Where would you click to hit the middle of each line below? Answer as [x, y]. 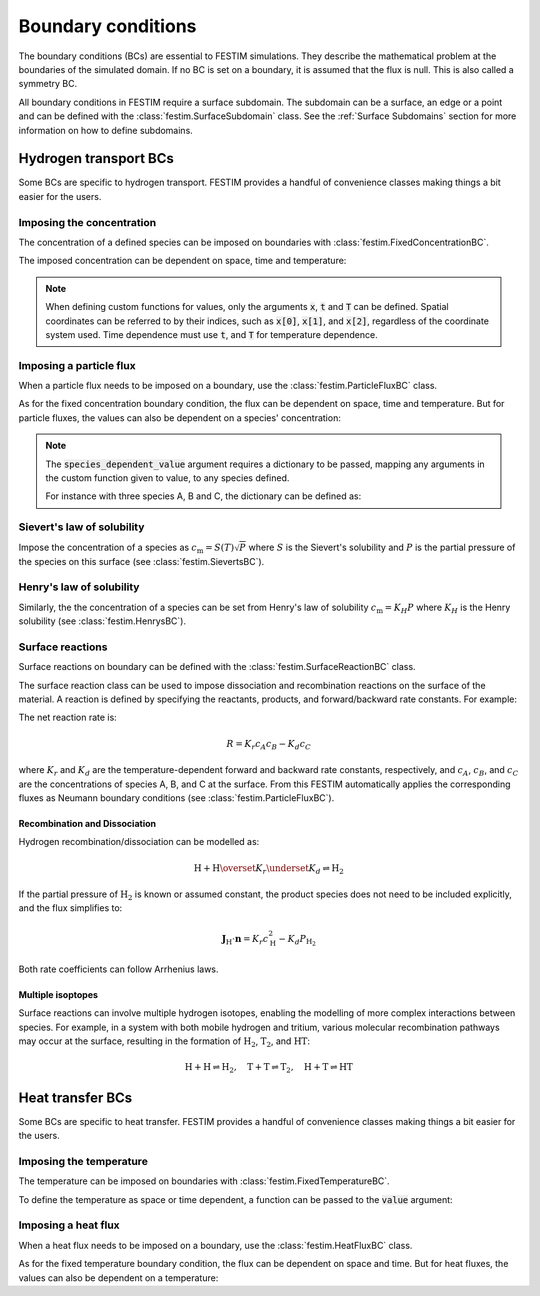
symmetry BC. [48, 84]
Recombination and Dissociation [87, 823]
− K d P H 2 [297, 940]
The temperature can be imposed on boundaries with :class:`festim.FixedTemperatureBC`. [204, 1181]
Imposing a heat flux [69, 1225]
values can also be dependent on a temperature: [118, 1277]
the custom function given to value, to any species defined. [167, 477]
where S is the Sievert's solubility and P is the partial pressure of [382, 547]
